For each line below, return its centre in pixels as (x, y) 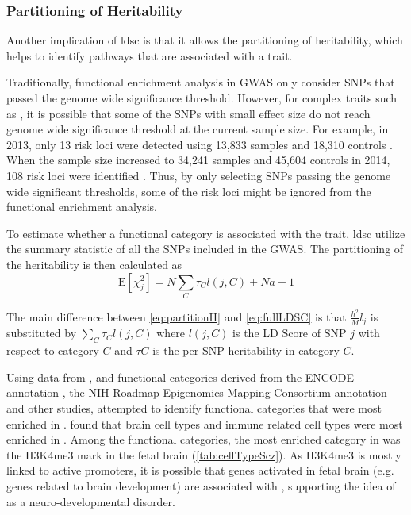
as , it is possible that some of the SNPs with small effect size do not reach (188, 113)
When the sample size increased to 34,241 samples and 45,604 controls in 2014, (198, 160)
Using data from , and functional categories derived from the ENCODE (181, 377)
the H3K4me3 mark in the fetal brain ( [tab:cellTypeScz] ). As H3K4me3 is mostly (204, 454)
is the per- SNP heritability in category (246, 350)
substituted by (42, 333)
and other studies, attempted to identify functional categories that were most (194, 407)
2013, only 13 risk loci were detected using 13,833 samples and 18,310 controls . (200, 144)
